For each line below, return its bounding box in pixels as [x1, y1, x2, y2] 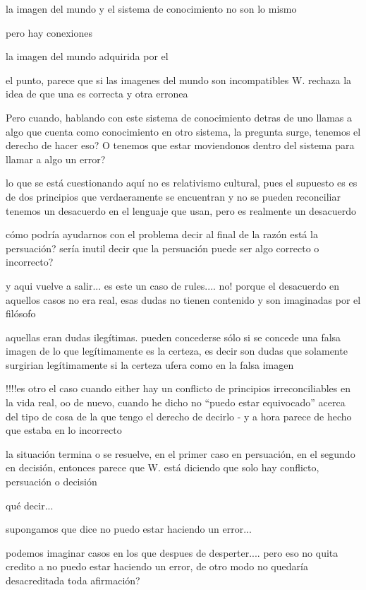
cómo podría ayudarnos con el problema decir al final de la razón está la [6, 227, 318, 242]
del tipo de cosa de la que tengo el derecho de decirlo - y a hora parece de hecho [6, 408, 352, 423]
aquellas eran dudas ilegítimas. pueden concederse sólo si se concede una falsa [6, 329, 341, 344]
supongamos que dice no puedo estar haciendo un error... [6, 521, 252, 536]
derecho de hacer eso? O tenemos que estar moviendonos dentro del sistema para [6, 138, 355, 153]
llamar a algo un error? [6, 151, 106, 166]
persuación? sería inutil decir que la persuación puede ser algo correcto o [6, 240, 319, 255]
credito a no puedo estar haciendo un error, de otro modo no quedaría [6, 559, 308, 574]
